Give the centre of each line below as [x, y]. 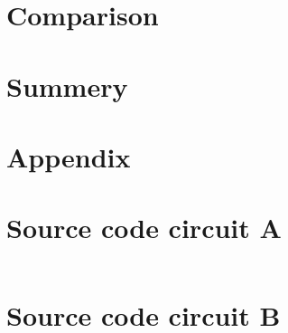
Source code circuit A [144, 228]
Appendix [69, 156]
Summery [67, 86]
